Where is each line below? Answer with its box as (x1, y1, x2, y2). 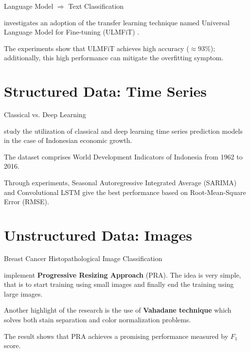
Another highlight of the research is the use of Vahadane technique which (4, 305, 232, 315)
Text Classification (68, 1, 124, 11)
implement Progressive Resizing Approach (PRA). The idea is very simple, (4, 269, 241, 280)
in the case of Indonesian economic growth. (4, 135, 132, 145)
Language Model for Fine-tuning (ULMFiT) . (4, 27, 140, 37)
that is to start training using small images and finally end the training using (4, 279, 234, 289)
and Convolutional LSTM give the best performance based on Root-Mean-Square (4, 187, 246, 197)
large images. (4, 288, 43, 299)
